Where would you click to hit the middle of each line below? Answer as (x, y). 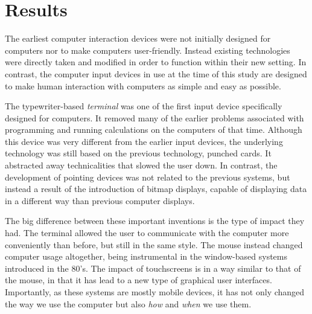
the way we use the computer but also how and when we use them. (128, 303)
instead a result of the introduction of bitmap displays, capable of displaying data (156, 189)
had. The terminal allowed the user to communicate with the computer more (147, 233)
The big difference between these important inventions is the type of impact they (155, 221)
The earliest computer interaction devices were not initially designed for (138, 38)
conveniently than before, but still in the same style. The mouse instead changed (154, 244)
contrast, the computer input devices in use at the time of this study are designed (156, 73)
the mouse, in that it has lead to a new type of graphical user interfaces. (138, 280)
